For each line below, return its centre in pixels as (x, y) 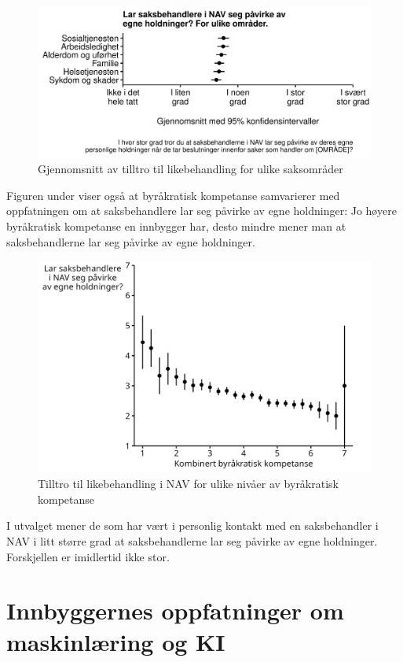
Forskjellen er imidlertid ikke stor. (88, 556)
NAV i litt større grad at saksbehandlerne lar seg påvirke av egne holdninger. (192, 541)
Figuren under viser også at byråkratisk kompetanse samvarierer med (173, 195)
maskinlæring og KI (116, 641)
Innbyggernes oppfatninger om (175, 610)
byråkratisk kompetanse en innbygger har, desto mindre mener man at (176, 226)
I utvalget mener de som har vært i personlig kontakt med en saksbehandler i (192, 525)
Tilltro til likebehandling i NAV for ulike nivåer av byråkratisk (188, 484)
